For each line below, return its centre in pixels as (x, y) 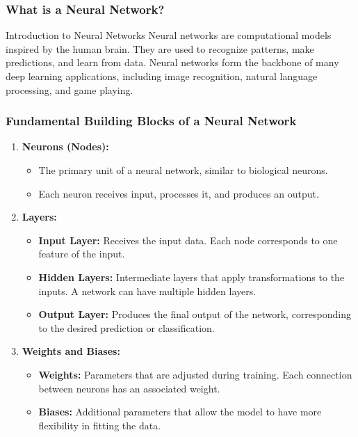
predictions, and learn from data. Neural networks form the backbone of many (172, 62)
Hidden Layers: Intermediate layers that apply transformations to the (192, 277)
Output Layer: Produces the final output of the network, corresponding (195, 314)
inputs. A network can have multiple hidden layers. (147, 291)
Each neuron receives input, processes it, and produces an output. (179, 193)
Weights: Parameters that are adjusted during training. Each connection (195, 374)
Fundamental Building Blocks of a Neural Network (151, 121)
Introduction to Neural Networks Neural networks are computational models (169, 35)
